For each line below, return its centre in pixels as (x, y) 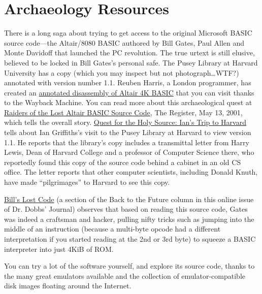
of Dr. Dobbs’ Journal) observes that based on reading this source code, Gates (126, 209)
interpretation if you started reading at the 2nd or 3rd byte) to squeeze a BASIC (130, 239)
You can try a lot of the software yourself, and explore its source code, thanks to (129, 266)
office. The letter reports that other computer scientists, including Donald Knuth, (131, 172)
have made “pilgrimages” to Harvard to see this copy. (87, 182)
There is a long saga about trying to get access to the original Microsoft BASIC (128, 33)
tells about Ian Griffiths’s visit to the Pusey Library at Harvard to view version (128, 132)
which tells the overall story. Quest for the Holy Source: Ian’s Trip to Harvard (125, 122)
